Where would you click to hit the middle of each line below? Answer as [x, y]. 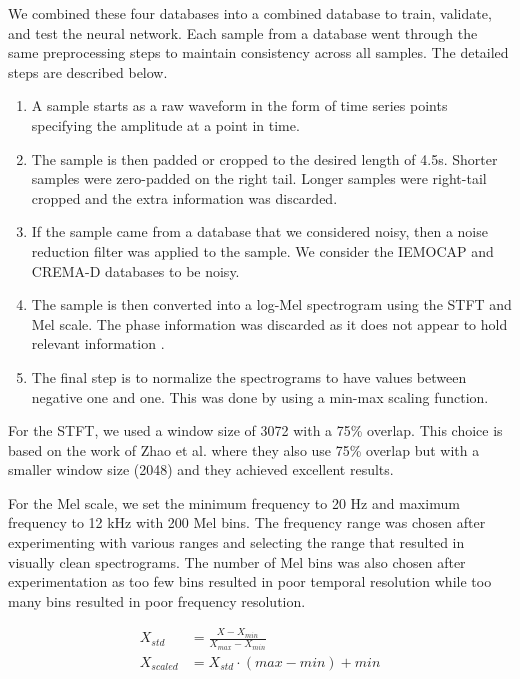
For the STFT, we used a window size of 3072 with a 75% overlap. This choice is [255, 430]
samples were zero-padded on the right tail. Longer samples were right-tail [259, 178]
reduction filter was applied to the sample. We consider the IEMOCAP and [262, 250]
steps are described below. [88, 71]
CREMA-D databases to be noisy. [135, 270]
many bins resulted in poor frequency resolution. [157, 600]
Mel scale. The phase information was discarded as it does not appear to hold [269, 323]
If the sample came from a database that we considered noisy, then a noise [259, 231]
